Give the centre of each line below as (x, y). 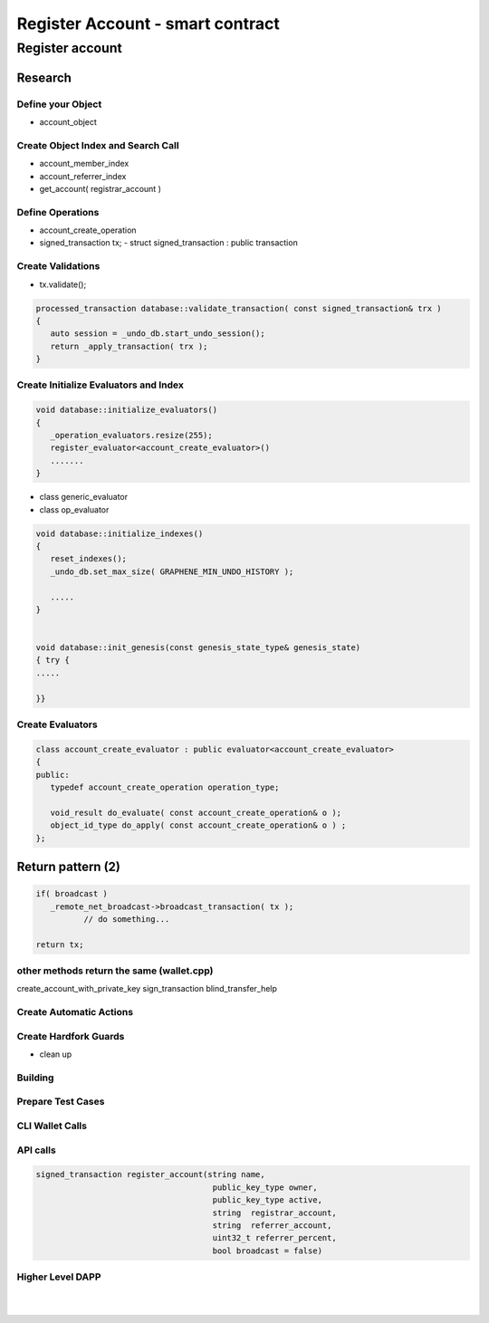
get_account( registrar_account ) (101, 188)
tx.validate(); (63, 284)
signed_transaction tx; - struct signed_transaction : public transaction (168, 243)
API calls (36, 1150)
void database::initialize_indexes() (120, 533)
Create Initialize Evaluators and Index (101, 385)
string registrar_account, (274, 1213)
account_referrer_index (83, 176)
